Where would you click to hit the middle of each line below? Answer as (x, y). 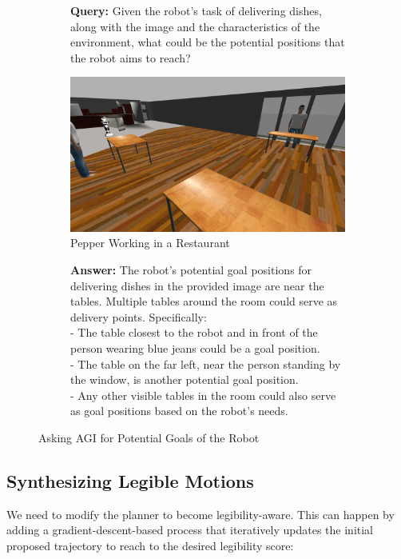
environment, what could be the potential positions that (208, 42)
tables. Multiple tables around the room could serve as (204, 301)
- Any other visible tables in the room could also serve (203, 395)
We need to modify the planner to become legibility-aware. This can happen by (200, 514)
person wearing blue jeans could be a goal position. (195, 348)
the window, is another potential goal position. (185, 379)
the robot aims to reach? (131, 57)
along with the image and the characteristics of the (195, 26)
